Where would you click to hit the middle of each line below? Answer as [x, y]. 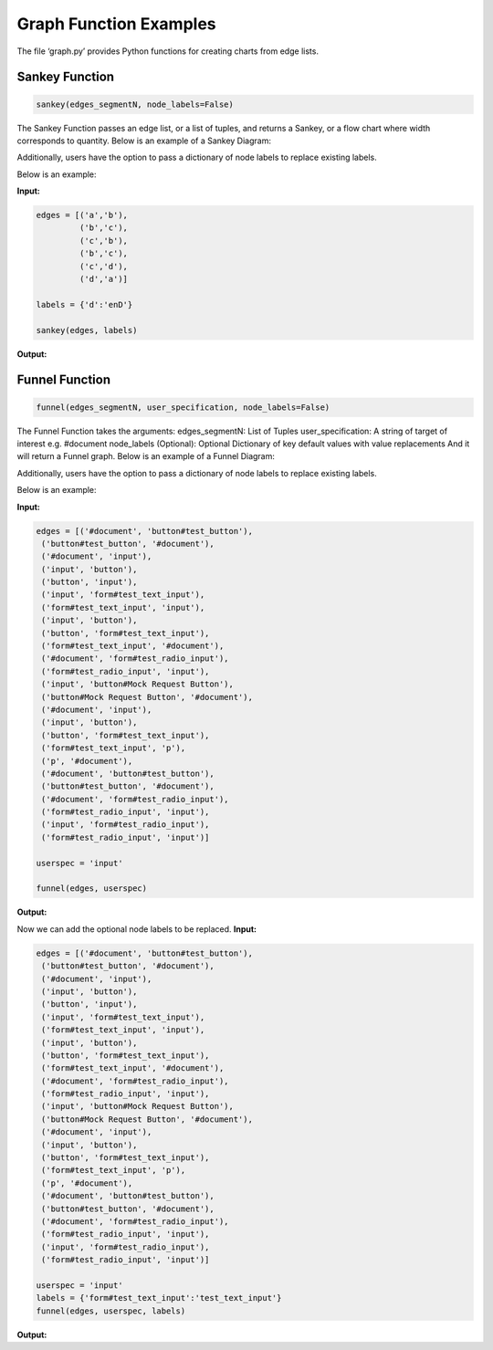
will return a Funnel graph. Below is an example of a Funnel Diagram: [146, 456]
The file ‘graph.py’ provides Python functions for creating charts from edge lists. [168, 51]
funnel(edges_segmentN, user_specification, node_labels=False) [183, 407]
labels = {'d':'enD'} [84, 304]
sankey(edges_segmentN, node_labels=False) [135, 104]
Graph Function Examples [116, 24]
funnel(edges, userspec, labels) [111, 1311]
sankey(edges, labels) [87, 330]
